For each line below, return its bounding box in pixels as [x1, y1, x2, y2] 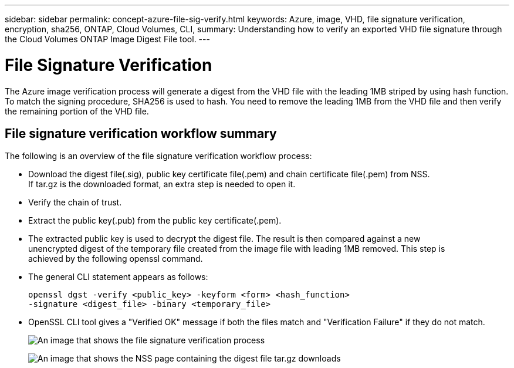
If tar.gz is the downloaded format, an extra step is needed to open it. [28, 179, 296, 190]
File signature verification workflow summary [5, 126, 277, 141]
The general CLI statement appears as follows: [28, 272, 208, 282]
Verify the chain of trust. [28, 197, 122, 208]
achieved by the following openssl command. [28, 254, 203, 264]
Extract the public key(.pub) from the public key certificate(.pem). [28, 215, 282, 226]
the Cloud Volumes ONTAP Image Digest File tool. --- [5, 34, 210, 44]
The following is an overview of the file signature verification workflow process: [5, 151, 312, 161]
